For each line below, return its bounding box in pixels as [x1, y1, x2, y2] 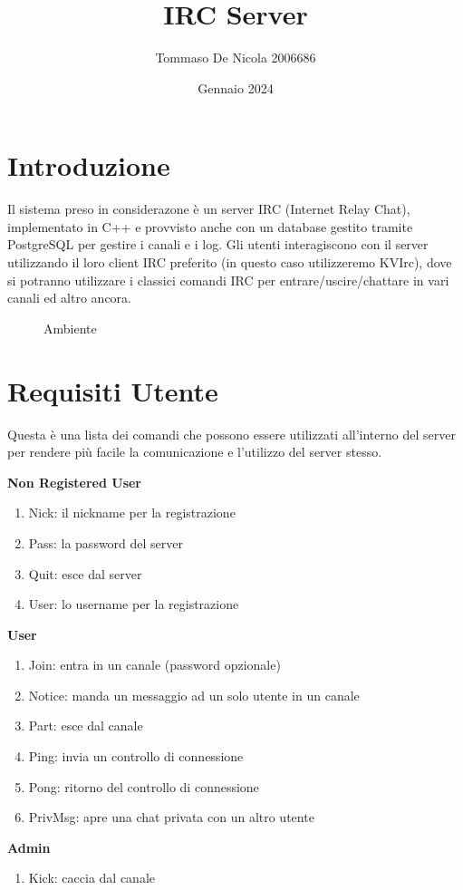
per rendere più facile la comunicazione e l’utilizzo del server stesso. [7, 442, 382, 461]
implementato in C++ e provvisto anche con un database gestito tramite [7, 217, 413, 236]
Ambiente [43, 318, 97, 337]
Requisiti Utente [7, 372, 218, 409]
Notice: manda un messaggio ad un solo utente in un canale [28, 685, 360, 704]
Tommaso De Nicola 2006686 [155, 48, 316, 67]
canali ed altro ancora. [7, 288, 131, 307]
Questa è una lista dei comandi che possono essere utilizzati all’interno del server [7, 424, 456, 443]
